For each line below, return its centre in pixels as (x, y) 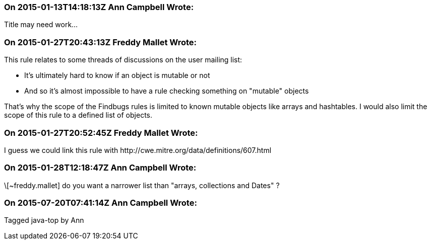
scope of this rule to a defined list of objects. (78, 115)
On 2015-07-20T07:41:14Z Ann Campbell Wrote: (101, 203)
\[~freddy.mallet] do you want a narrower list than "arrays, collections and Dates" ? (142, 185)
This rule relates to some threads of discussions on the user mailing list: (123, 60)
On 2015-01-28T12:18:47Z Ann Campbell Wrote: (100, 168)
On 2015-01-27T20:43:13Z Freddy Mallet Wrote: (101, 42)
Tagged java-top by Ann (44, 220)
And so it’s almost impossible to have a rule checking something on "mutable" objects (167, 91)
